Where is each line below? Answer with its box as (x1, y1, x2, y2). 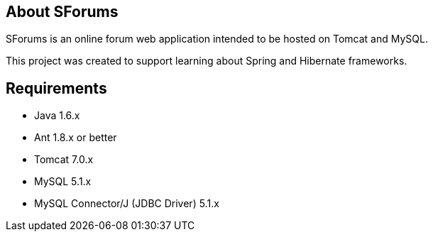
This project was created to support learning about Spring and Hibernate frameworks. (6, 55, 407, 67)
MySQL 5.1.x (34, 175, 92, 188)
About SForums (6, 3, 119, 21)
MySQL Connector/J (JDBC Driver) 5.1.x (34, 197, 219, 210)
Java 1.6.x (34, 109, 80, 122)
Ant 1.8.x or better (34, 131, 117, 144)
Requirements (6, 79, 107, 97)
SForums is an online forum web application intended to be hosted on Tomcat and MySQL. (6, 33, 428, 45)
